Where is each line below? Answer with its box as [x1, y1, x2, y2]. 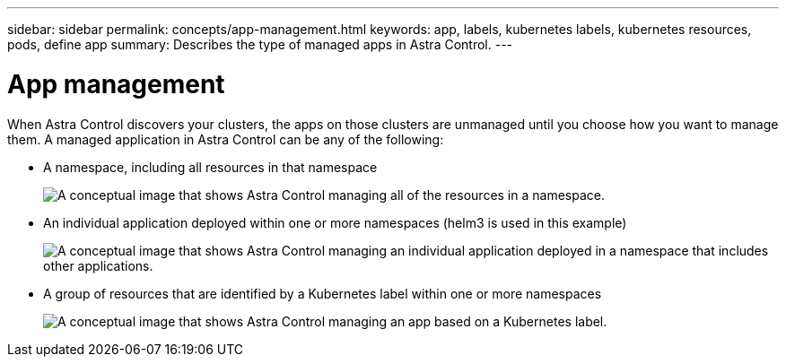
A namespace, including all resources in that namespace [43, 159, 378, 175]
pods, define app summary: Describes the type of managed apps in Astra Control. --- [7, 37, 513, 52]
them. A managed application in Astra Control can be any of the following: [7, 131, 444, 147]
